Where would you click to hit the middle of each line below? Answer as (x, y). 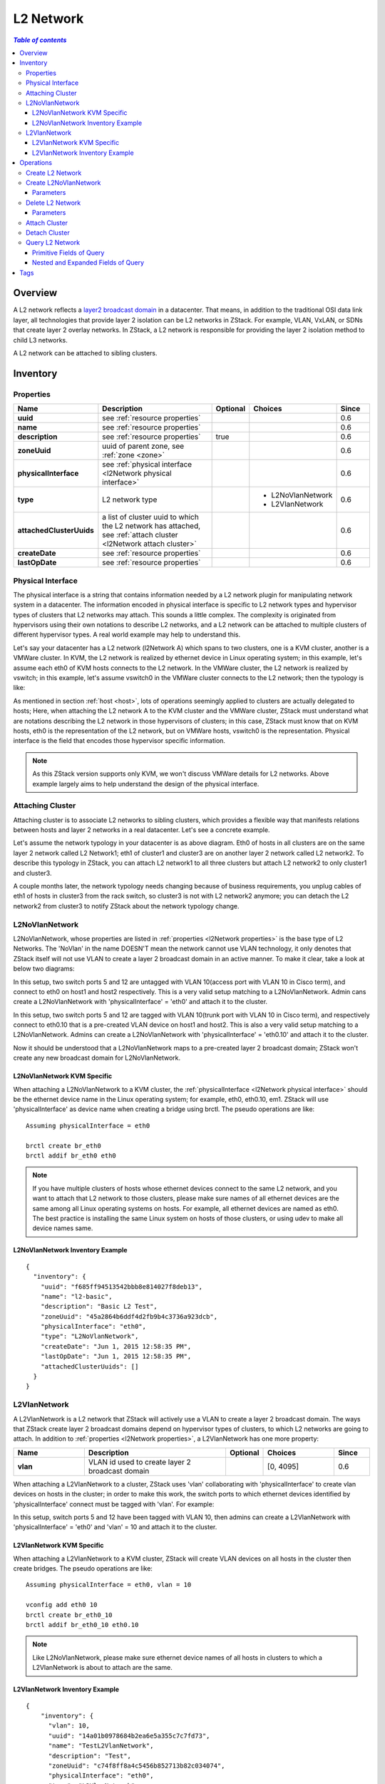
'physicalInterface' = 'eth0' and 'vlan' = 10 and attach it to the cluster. (115, 1527)
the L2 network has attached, (152, 526)
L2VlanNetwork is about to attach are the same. (102, 1668)
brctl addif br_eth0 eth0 (71, 1155)
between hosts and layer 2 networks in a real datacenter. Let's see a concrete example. (142, 830)
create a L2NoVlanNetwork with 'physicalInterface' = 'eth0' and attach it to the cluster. (140, 1002)
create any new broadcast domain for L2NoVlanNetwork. (97, 1058)
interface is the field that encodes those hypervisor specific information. (119, 741)
